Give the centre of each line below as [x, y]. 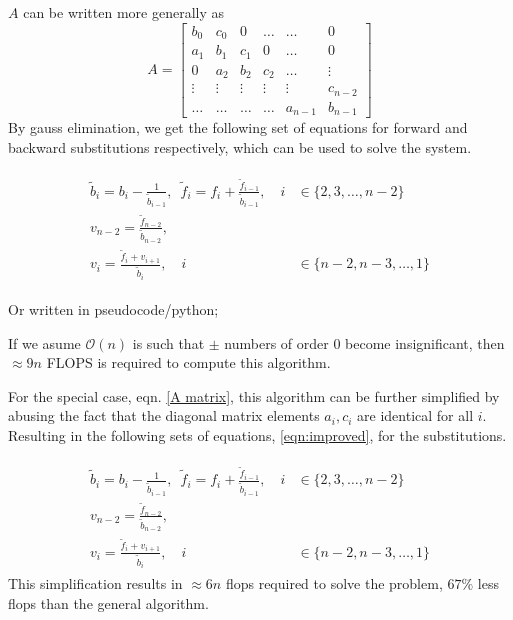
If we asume [44, 342]
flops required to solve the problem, [334, 583]
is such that [168, 342]
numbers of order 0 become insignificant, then [364, 342]
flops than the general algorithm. [108, 602]
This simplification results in [95, 583]
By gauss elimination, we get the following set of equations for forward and [238, 127]
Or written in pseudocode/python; [113, 308]
